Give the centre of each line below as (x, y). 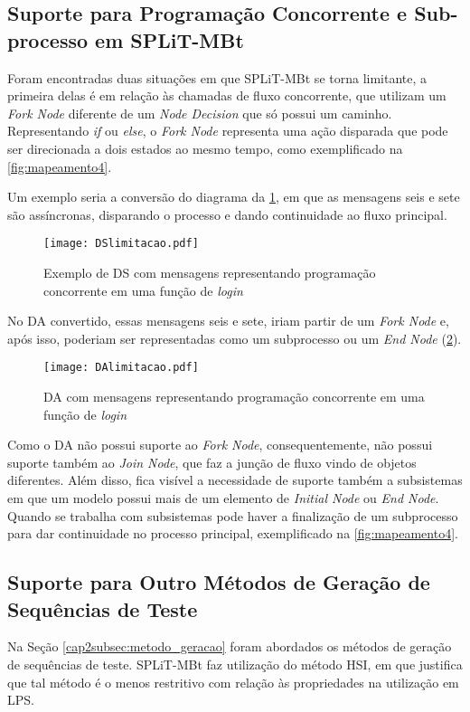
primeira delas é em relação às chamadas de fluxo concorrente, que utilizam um (227, 95)
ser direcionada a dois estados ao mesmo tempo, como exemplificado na (205, 148)
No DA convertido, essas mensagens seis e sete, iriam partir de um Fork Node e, (228, 321)
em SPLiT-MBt (169, 39)
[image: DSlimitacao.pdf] (121, 244)
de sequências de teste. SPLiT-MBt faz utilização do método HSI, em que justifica (235, 664)
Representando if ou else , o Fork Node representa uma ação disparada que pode (228, 131)
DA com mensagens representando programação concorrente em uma (234, 397)
